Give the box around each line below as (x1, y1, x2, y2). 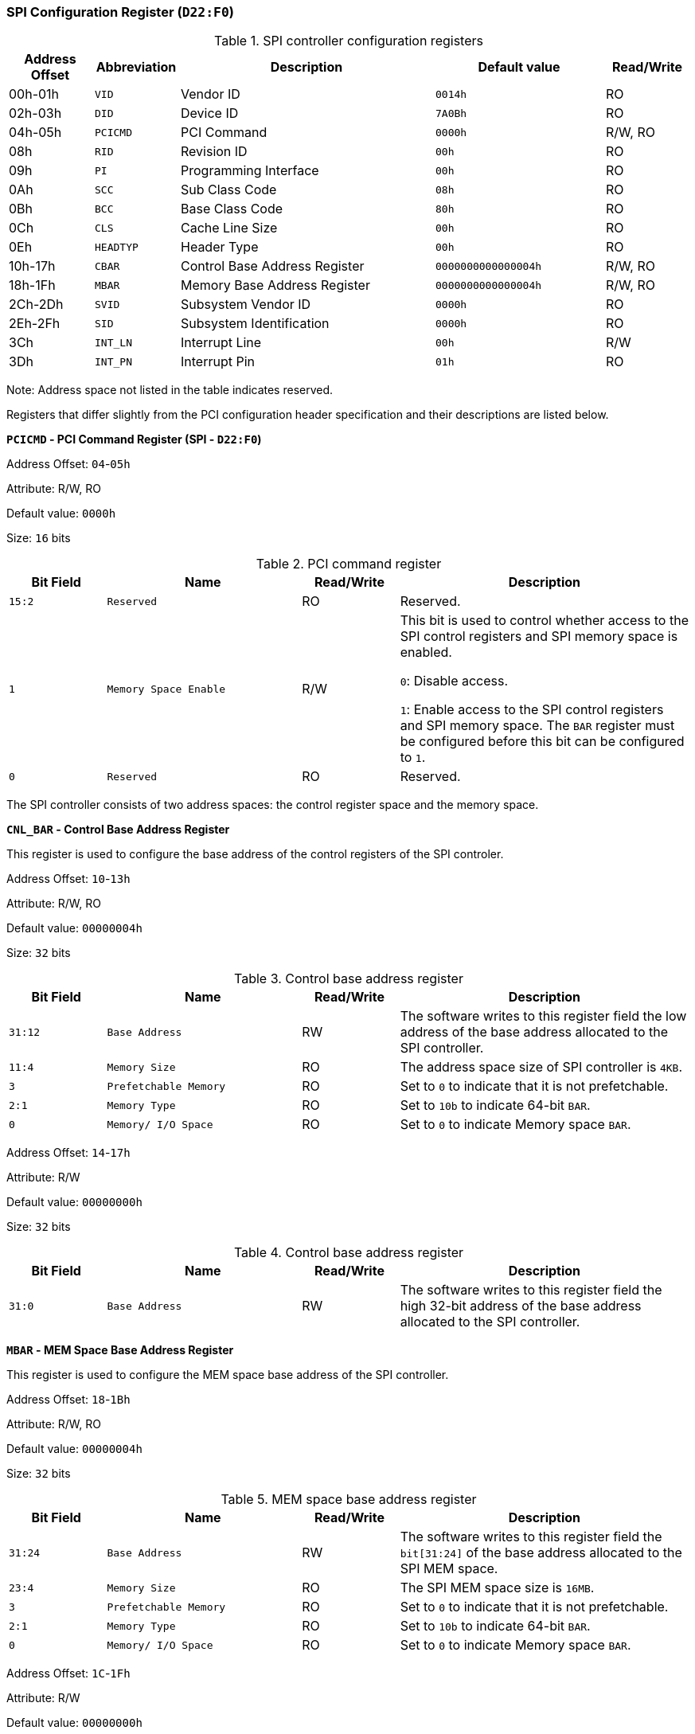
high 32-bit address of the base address (400, 1298, 642, 1314)
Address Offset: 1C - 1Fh (6, 1666, 131, 1681)
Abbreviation (96, 59, 177, 76)
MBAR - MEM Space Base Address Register (6, 1343, 234, 1357)
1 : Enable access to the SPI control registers (400, 701, 664, 718)
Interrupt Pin (181, 353, 255, 370)
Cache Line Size (181, 220, 278, 236)
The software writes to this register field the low (400, 1008, 687, 1025)
